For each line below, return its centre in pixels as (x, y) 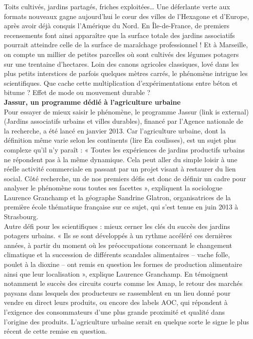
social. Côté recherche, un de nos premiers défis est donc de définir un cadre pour (125, 178)
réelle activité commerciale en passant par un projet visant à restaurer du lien (120, 169)
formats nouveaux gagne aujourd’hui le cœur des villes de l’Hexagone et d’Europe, (126, 16)
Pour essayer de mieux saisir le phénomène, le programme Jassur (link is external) (126, 111)
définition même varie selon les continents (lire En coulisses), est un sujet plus (120, 140)
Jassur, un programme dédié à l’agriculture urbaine (92, 102)
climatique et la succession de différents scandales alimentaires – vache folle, (117, 254)
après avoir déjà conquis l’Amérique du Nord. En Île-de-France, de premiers (117, 26)
